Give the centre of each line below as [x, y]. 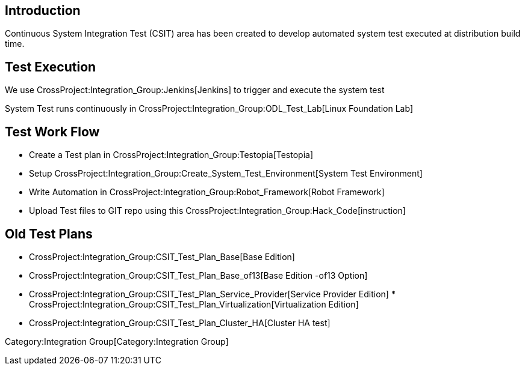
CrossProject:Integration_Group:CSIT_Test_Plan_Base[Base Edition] [162, 256]
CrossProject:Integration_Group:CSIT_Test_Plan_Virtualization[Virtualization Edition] [194, 304]
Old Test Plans [49, 234]
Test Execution [51, 67]
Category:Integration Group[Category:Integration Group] [117, 341]
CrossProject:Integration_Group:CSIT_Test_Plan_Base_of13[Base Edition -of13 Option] [198, 275]
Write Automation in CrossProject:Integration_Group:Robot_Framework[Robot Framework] [207, 192]
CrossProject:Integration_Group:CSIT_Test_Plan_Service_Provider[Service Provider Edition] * [212, 294]
